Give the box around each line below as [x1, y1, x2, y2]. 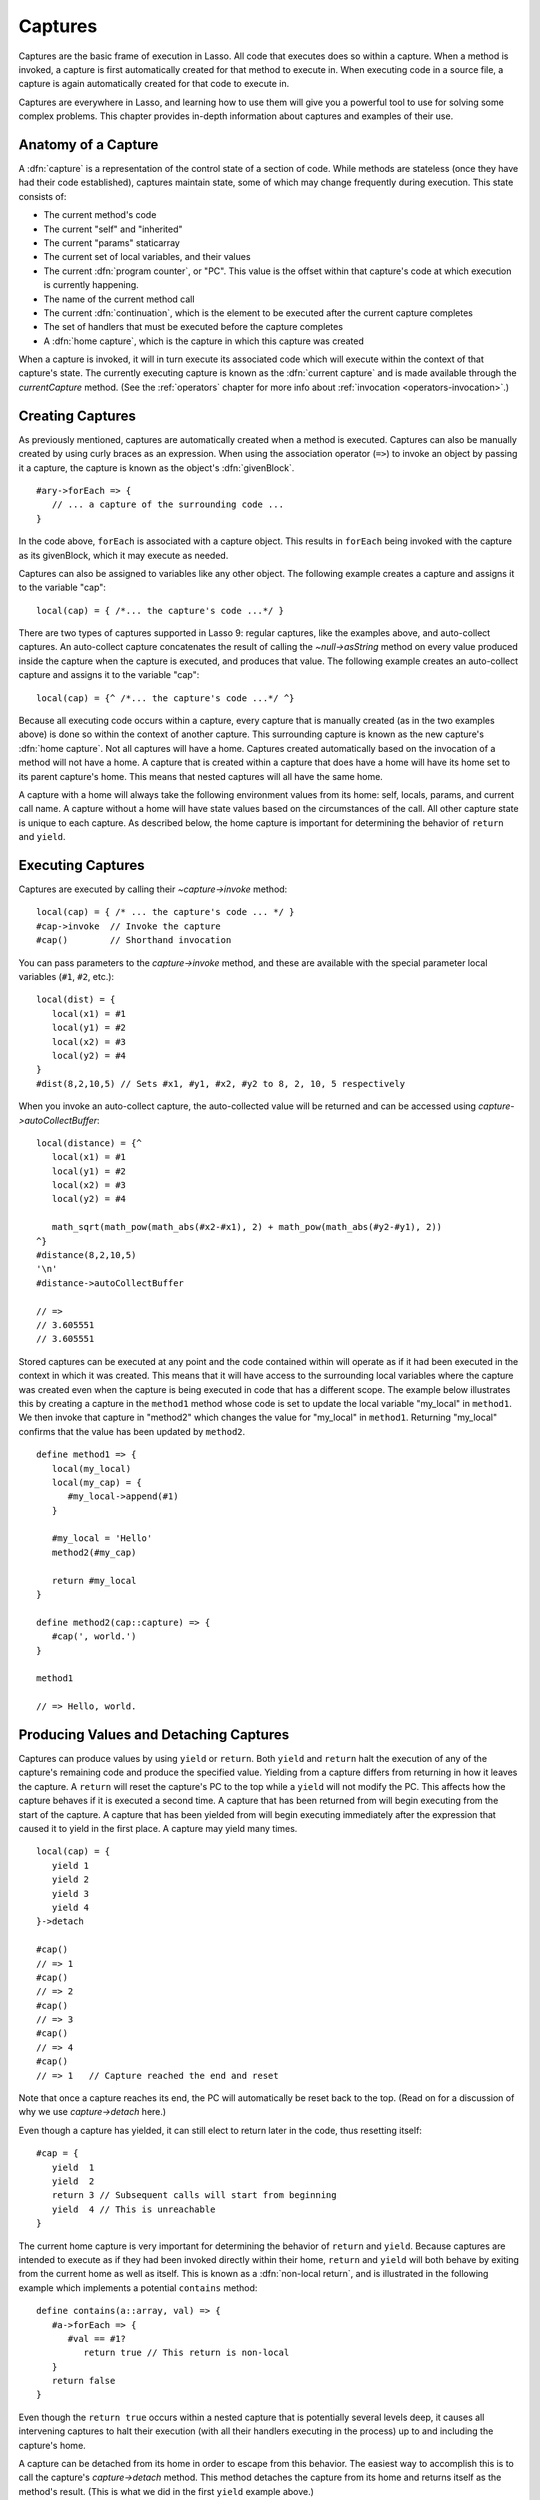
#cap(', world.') [51, 1631, 137, 1642]
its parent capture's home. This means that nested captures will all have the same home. [18, 770, 384, 782]
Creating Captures [18, 407, 137, 424]
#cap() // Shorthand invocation [36, 935, 232, 946]
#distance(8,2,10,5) [36, 1250, 137, 1261]
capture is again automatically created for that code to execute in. [18, 78, 290, 90]
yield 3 [51, 1888, 90, 1899]
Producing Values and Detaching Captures [18, 1726, 290, 1743]
